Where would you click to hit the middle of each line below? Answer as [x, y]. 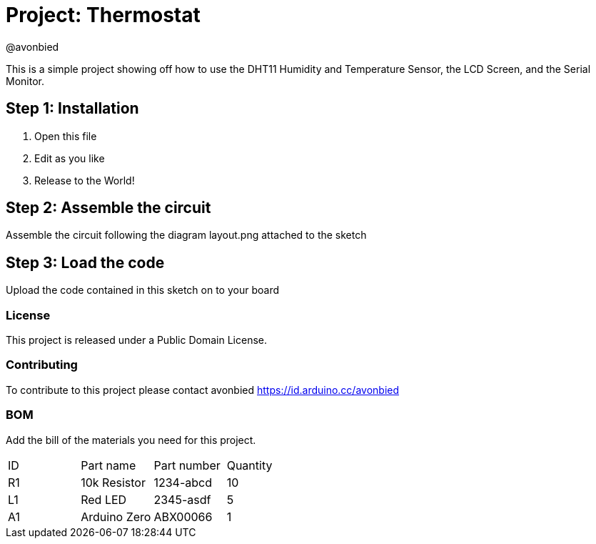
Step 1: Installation [72, 109]
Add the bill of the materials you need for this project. [131, 440]
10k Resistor [113, 482]
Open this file [66, 136]
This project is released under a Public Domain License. [136, 340]
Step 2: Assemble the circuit [108, 208]
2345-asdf [182, 499]
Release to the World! [85, 180]
